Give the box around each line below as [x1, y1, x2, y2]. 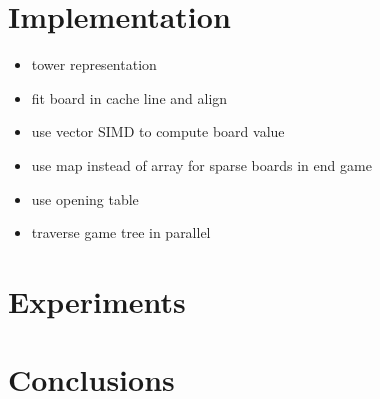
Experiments [8, 280, 186, 321]
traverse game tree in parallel [31, 222, 211, 243]
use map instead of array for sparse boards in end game [31, 154, 372, 175]
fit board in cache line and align [31, 87, 228, 108]
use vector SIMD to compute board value [31, 121, 285, 142]
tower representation [31, 54, 157, 75]
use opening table [31, 188, 139, 209]
